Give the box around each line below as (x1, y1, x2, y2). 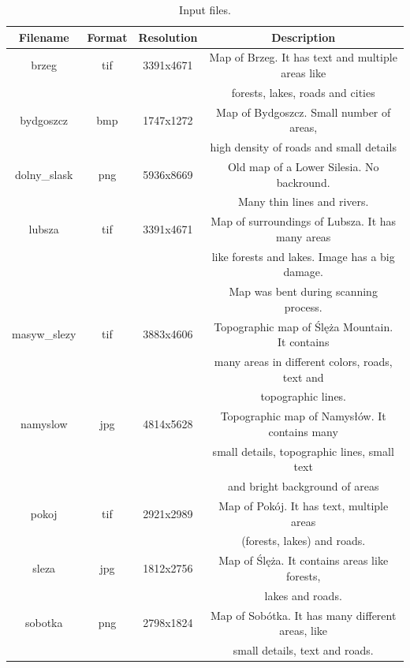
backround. (276, 174, 330, 190)
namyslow (20, 416, 68, 432)
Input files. (179, 2, 231, 17)
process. (284, 298, 322, 315)
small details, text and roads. (233, 642, 374, 659)
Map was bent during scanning (229, 283, 378, 300)
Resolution (138, 28, 198, 45)
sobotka (24, 614, 63, 631)
